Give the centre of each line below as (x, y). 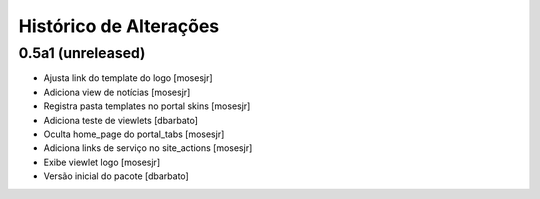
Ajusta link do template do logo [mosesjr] (128, 78)
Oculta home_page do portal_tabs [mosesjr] (134, 134)
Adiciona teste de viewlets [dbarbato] (121, 120)
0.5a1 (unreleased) (82, 53)
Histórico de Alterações (119, 26)
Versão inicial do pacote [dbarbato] (116, 176)
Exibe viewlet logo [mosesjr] (101, 162)
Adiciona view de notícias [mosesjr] (117, 92)
